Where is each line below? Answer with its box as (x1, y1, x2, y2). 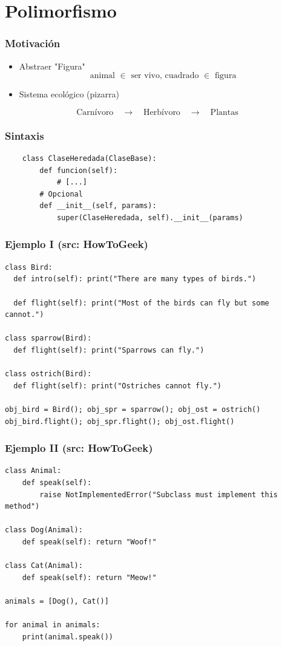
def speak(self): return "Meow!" (22, 573, 157, 582)
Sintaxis (5, 128, 44, 143)
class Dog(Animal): (5, 526, 83, 535)
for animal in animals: (5, 621, 100, 630)
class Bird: (5, 263, 53, 272)
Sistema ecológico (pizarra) (19, 88, 119, 100)
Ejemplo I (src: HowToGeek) (5, 237, 148, 252)
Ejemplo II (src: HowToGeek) (5, 440, 153, 455)
